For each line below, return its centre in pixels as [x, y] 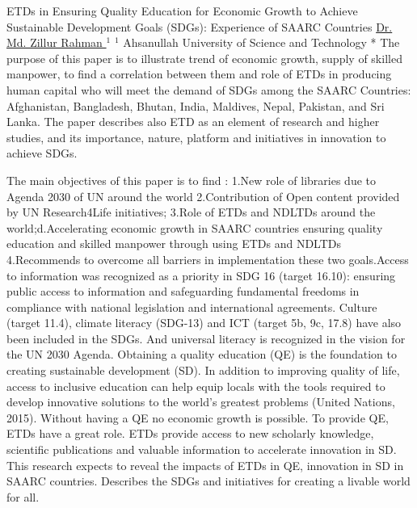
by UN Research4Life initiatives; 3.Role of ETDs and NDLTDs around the [191, 212]
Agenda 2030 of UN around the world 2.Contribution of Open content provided [203, 196]
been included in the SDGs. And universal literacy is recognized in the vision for [206, 338]
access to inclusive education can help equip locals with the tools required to [196, 386]
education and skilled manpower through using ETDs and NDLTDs [174, 244]
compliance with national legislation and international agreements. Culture [192, 306]
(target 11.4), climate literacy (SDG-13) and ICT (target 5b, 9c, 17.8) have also [204, 323]
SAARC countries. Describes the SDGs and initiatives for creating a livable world [208, 481]
